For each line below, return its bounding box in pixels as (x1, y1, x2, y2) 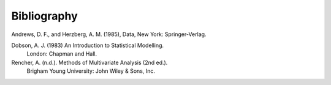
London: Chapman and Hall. (26, 50, 97, 57)
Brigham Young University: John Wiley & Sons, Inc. (26, 67, 156, 75)
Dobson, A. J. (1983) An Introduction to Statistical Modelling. (11, 42, 164, 49)
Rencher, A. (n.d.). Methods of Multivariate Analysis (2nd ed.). (11, 59, 168, 66)
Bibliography (11, 9, 78, 23)
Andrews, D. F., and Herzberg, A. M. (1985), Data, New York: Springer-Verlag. (11, 31, 207, 38)
